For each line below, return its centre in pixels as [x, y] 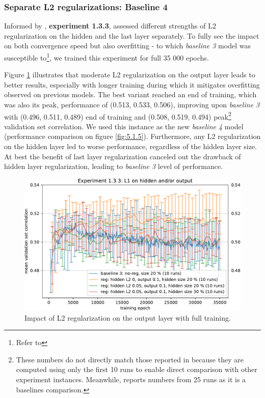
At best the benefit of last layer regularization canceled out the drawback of [123, 156]
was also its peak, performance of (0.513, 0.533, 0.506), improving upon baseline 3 [132, 105]
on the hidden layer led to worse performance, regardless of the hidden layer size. [131, 146]
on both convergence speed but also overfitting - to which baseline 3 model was [127, 46]
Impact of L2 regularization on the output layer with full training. [128, 317]
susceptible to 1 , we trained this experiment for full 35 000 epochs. [107, 57]
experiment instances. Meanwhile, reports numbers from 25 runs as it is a [131, 379]
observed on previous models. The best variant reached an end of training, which [130, 94]
